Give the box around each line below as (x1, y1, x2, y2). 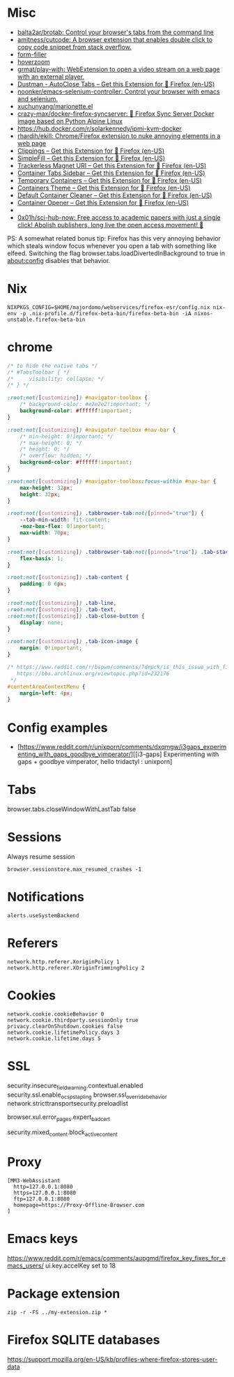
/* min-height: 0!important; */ (19, 432, 114, 440)
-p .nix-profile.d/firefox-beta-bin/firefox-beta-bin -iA (19, 310, 192, 317)
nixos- (194, 310, 214, 317)
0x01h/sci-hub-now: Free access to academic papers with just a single (17, 213, 221, 221)
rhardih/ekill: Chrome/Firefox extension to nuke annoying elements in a (17, 131, 221, 140)
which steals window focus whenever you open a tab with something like (7, 241, 217, 250)
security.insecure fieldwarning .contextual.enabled (7, 1081, 143, 1091)
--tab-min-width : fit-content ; (19, 516, 111, 524)
